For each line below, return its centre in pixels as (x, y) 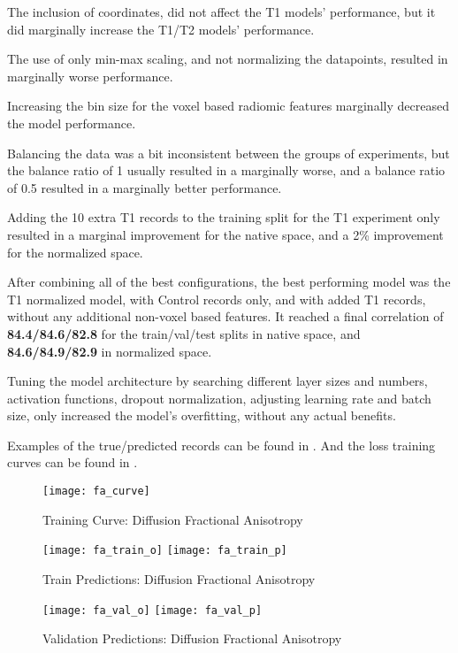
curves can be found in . (73, 462)
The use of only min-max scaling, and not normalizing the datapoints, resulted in (228, 59)
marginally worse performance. (90, 76)
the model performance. (72, 123)
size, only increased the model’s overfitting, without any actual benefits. (202, 415)
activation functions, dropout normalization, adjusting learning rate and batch (219, 398)
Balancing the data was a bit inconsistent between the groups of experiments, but (229, 153)
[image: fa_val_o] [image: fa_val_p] (153, 610)
